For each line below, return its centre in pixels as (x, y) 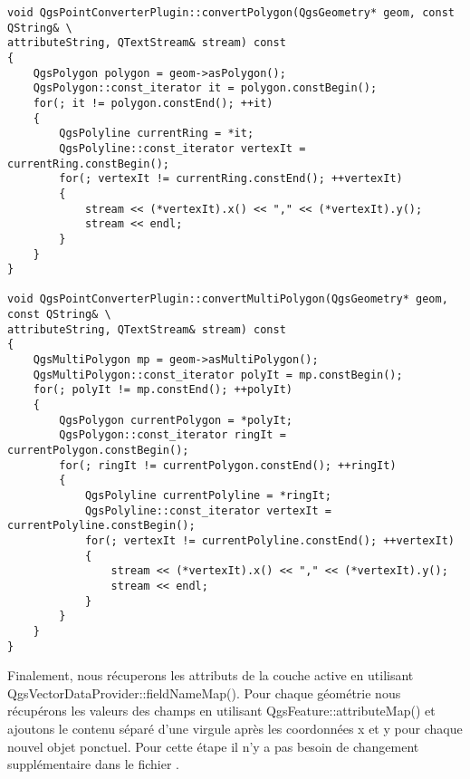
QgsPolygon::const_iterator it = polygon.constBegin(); (205, 88)
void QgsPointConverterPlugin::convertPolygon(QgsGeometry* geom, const (231, 13)
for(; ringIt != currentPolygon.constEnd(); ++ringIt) (228, 465)
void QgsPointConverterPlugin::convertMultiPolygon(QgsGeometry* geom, (228, 299)
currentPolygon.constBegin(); (98, 451)
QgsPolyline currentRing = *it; (157, 134)
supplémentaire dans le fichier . (94, 764)
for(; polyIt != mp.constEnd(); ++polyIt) (163, 390)
